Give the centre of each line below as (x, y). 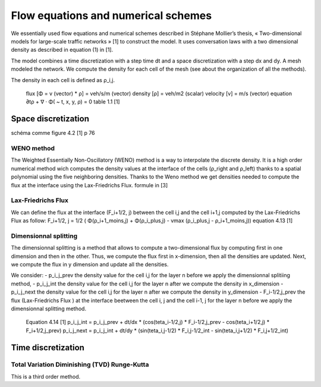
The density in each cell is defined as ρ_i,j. (63, 80)
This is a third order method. (46, 376)
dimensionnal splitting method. (48, 309)
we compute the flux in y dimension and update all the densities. (90, 264)
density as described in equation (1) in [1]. (62, 50)
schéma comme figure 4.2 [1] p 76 (53, 133)
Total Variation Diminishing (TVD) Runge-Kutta (80, 364)
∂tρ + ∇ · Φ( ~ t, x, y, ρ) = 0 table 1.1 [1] (73, 102)
